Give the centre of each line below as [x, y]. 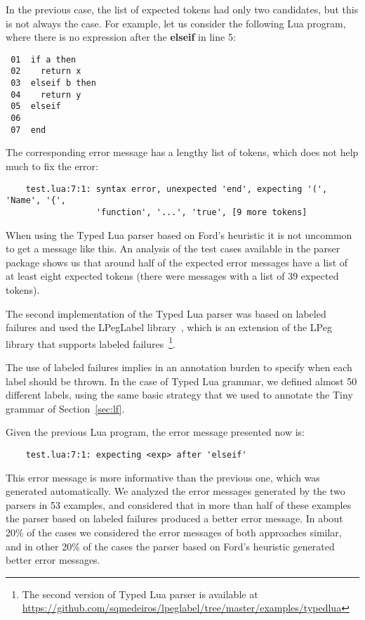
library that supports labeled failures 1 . [91, 342]
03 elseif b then [53, 83]
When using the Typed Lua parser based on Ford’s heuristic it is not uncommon [179, 234]
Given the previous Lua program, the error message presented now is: [155, 432]
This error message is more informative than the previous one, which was [163, 477]
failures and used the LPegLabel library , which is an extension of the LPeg [169, 327]
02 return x [46, 71]
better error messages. [53, 560]
